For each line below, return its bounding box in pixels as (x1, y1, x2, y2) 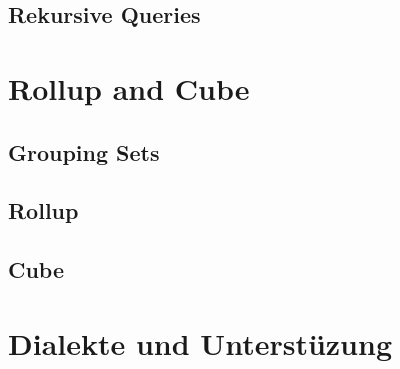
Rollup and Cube (8, 67, 250, 108)
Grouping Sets (8, 136, 160, 167)
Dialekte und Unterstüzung (8, 322, 392, 363)
